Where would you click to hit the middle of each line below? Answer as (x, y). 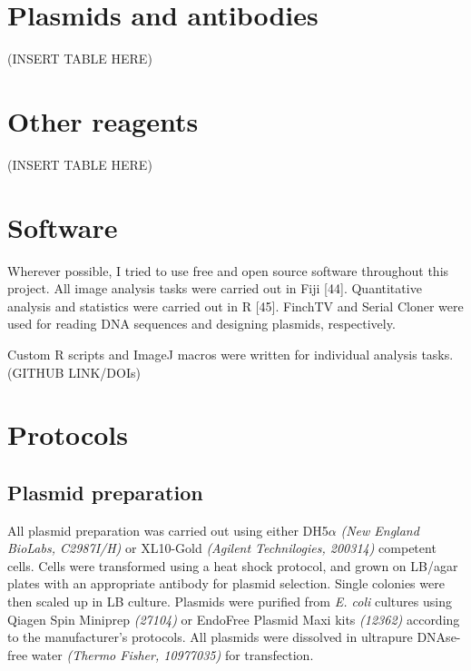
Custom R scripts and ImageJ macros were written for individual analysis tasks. (231, 354)
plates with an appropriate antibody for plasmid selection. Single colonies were (226, 583)
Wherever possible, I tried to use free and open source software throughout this (228, 270)
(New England (380, 530)
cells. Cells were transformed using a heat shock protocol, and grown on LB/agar (233, 565)
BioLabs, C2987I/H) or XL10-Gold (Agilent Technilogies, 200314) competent (222, 548)
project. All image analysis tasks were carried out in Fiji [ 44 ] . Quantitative (215, 288)
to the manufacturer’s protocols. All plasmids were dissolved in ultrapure (210, 637)
